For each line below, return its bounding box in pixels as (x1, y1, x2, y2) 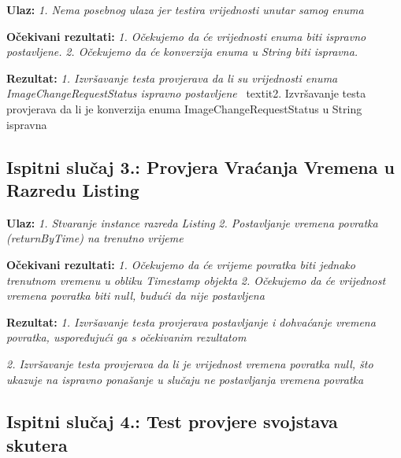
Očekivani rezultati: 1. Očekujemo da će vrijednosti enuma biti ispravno (6, 28, 366, 44)
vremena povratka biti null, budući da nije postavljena (6, 287, 265, 304)
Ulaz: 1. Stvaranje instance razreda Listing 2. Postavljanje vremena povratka (6, 214, 378, 231)
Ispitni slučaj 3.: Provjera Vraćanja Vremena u (6, 154, 395, 179)
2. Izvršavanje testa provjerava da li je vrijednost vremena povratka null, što (6, 355, 373, 371)
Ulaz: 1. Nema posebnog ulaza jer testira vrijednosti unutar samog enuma (6, 2, 364, 17)
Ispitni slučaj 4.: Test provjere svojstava (6, 409, 338, 434)
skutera (6, 432, 68, 456)
